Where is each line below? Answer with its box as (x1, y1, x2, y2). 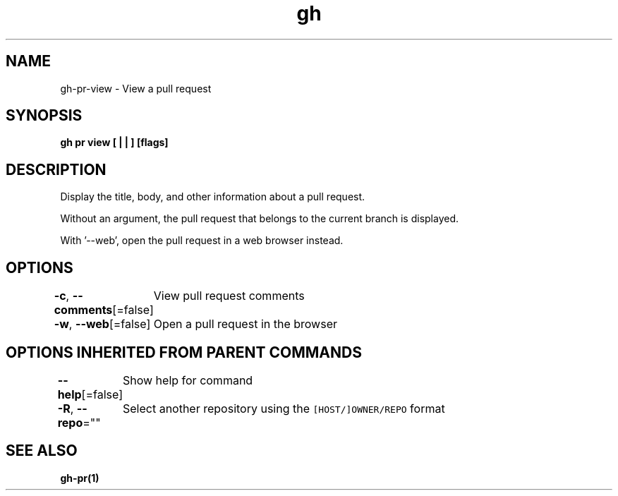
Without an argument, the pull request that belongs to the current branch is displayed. (60, 212, 459, 225)
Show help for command (122, 373, 253, 387)
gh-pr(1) (60, 471, 99, 484)
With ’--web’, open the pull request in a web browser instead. (60, 234, 344, 247)
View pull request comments (153, 289, 305, 303)
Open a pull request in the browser (153, 317, 337, 332)
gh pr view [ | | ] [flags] (60, 136, 169, 149)
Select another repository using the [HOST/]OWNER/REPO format (122, 401, 445, 416)
